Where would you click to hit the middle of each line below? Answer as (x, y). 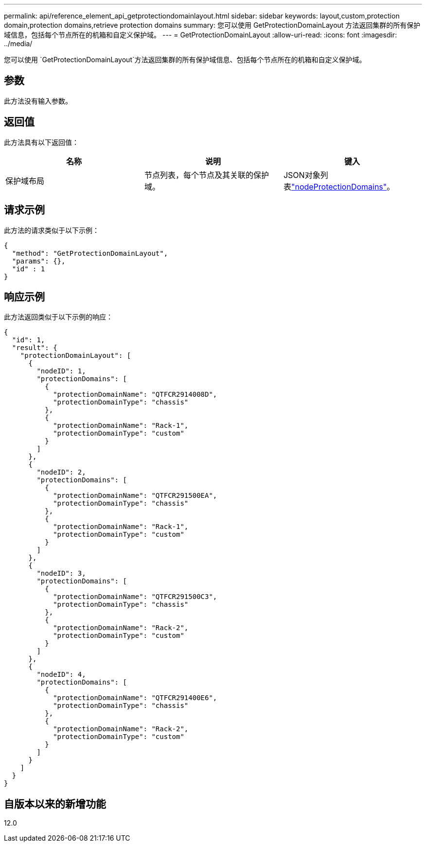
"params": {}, (39, 261)
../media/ (18, 44)
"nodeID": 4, (61, 675)
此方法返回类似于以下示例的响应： (58, 317)
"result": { (35, 348)
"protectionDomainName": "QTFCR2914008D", (135, 395)
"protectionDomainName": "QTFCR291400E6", (135, 698)
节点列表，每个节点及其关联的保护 (206, 175)
